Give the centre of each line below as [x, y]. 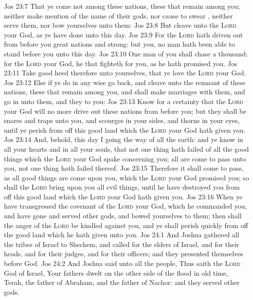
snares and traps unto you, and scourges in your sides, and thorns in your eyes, [122, 120]
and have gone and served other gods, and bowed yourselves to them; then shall [123, 216]
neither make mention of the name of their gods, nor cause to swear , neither [118, 15]
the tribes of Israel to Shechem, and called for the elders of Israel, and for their [122, 244]
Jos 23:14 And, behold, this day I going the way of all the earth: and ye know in [124, 139]
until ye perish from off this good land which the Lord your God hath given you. [125, 130]
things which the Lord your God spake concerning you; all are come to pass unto [125, 158]
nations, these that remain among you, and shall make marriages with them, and [125, 92]
